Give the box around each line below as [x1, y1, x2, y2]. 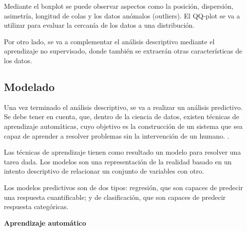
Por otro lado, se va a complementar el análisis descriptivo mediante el [4, 36, 215, 46]
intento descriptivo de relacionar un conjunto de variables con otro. [4, 166, 204, 176]
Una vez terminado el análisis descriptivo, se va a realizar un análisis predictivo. [4, 102, 243, 112]
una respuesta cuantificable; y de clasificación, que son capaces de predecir [4, 192, 226, 202]
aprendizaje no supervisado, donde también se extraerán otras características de [4, 46, 243, 56]
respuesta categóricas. [4, 201, 69, 212]
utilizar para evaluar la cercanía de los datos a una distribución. [4, 20, 195, 30]
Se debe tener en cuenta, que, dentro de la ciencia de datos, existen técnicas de [4, 111, 239, 122]
